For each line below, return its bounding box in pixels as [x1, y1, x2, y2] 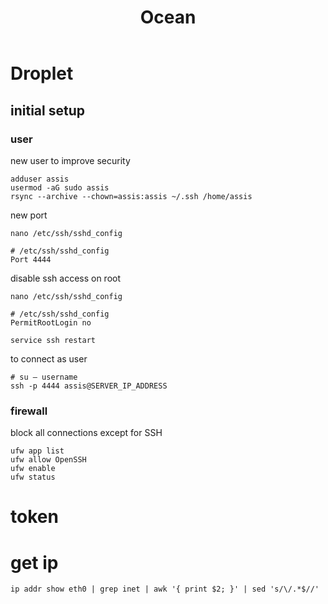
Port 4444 [10, 254, 52, 265]
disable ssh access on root [10, 272, 122, 284]
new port [10, 209, 48, 221]
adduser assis [10, 174, 70, 184]
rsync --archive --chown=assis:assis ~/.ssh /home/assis [10, 191, 253, 201]
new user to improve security [10, 154, 131, 166]
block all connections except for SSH [10, 427, 163, 439]
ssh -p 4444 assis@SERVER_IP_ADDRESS [10, 381, 168, 391]
